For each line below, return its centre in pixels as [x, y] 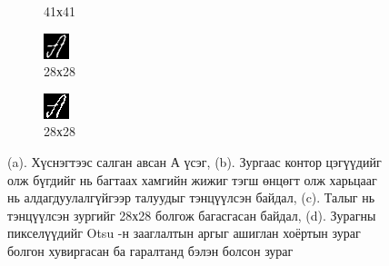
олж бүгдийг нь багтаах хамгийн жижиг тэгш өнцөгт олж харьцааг [192, 179]
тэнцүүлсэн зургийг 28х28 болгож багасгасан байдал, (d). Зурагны [192, 215]
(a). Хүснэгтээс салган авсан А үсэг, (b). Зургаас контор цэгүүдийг [194, 161]
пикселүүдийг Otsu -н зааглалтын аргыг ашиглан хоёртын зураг [184, 233]
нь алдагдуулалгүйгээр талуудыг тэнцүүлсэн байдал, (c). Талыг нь [191, 197]
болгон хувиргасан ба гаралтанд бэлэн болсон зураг [150, 250]
